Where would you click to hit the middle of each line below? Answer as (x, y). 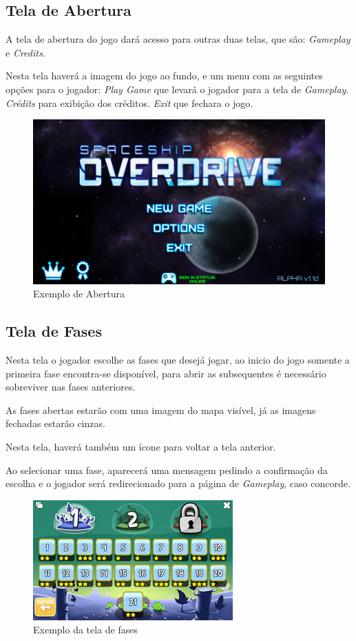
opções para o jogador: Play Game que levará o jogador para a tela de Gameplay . (177, 89)
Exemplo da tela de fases (85, 630)
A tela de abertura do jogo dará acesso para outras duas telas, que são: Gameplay (178, 39)
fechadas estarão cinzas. (55, 423)
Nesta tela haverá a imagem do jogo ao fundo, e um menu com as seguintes (164, 76)
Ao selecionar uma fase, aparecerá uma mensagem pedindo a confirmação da (167, 470)
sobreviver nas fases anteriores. (71, 387)
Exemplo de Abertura (79, 294)
